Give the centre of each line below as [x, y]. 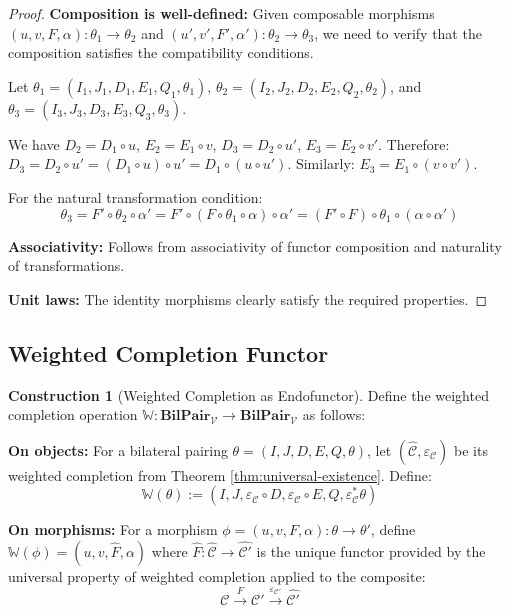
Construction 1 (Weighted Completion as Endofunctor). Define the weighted [248, 394]
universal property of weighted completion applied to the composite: [217, 575]
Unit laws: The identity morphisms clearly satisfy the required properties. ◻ [248, 298]
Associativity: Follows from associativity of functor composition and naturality [255, 245]
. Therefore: [414, 143]
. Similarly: [321, 163]
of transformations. [66, 265]
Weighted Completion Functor [168, 352]
